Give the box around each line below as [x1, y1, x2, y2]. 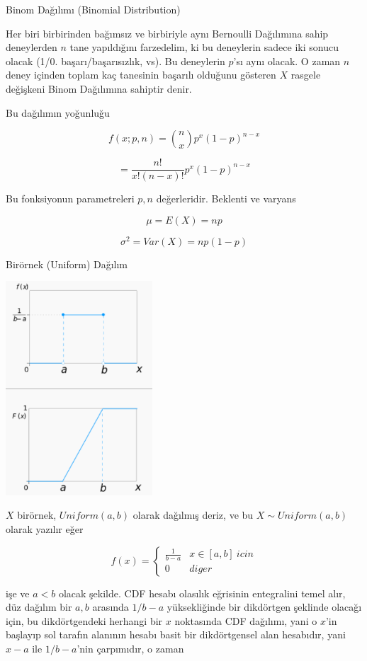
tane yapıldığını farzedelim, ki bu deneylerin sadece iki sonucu [69, 40, 339, 54]
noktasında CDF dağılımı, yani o [174, 613, 317, 628]
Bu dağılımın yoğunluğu [6, 105, 110, 120]
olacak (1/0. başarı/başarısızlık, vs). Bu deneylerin [6, 53, 225, 68]
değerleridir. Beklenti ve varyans [156, 191, 296, 206]
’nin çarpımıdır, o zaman [77, 641, 184, 655]
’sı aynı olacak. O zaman [233, 53, 341, 68]
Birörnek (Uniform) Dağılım [6, 256, 128, 271]
